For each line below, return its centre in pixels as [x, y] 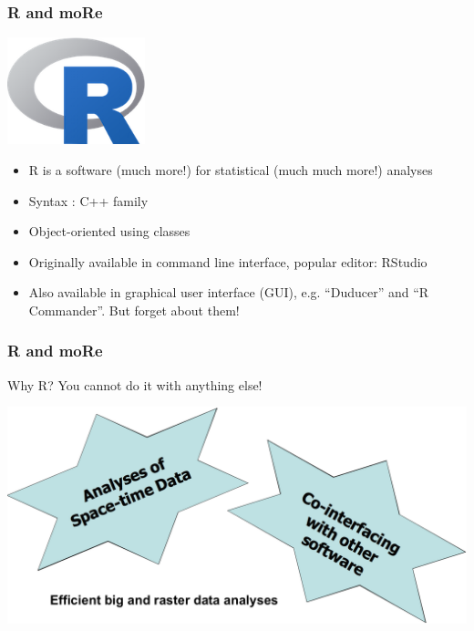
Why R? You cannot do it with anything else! [135, 384]
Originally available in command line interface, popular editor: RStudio [228, 261]
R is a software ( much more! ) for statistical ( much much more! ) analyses [231, 169]
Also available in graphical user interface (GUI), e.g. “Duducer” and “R [229, 292]
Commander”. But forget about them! [134, 310]
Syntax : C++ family [88, 200]
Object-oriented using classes [109, 231]
